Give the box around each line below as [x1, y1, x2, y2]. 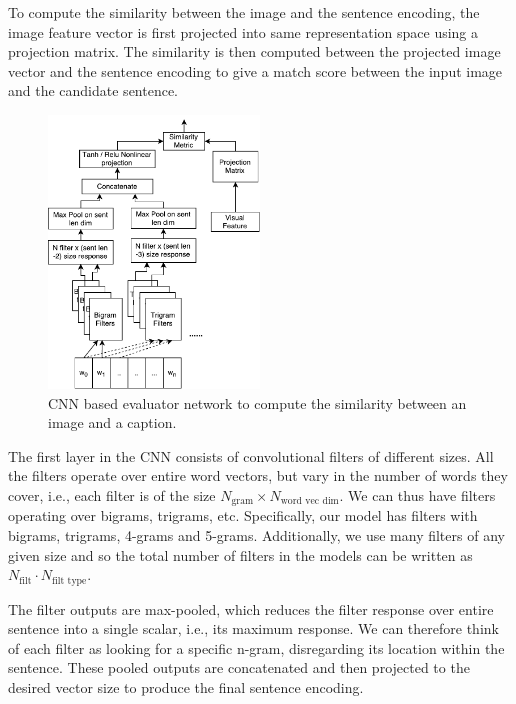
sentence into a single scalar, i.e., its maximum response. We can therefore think [8, 618, 499, 639]
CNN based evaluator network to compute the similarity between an [48, 392, 467, 413]
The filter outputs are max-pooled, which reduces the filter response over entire [8, 598, 494, 619]
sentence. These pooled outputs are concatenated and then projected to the [8, 657, 470, 678]
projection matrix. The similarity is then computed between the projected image [8, 41, 501, 62]
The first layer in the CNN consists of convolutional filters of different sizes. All [8, 445, 494, 466]
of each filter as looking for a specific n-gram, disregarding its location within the [8, 637, 505, 658]
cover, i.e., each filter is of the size [8, 485, 216, 505]
